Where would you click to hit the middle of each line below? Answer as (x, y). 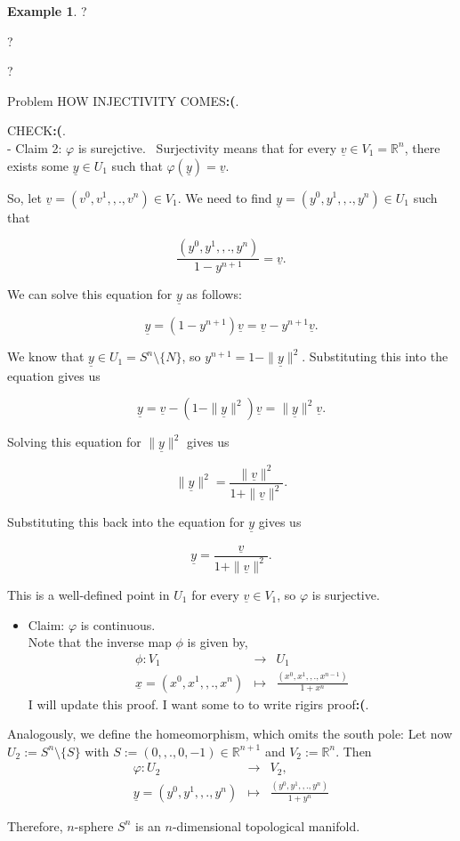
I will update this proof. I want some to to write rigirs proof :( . (198, 704)
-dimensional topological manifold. (266, 825)
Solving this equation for (74, 442)
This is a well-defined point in (89, 594)
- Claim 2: (35, 147)
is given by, (218, 642)
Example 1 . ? (47, 11)
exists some (38, 165)
